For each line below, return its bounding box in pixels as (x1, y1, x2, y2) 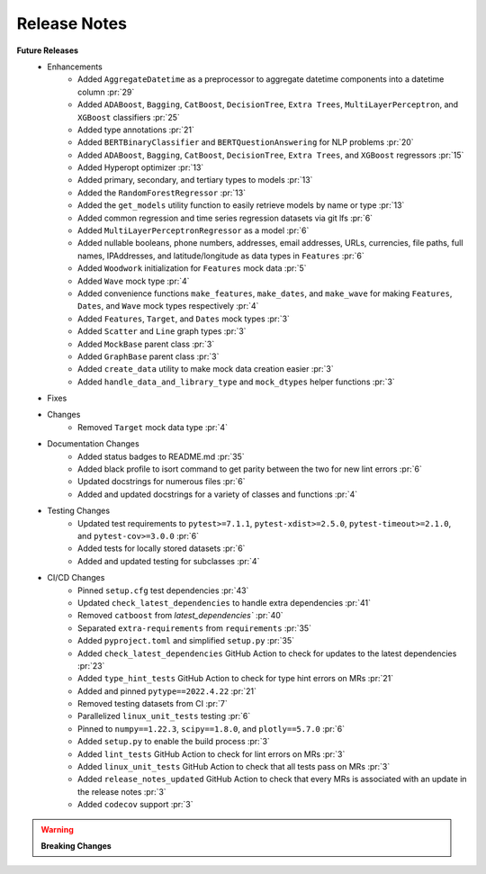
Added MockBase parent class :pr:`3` (77, 338, 215, 349)
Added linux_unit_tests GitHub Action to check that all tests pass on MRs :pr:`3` (77, 761, 391, 772)
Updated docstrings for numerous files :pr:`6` (77, 476, 246, 487)
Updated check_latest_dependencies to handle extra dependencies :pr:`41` (77, 597, 371, 608)
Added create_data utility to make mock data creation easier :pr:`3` (77, 364, 335, 374)
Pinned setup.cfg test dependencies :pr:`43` (77, 585, 249, 596)
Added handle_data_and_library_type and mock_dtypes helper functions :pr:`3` (77, 376, 395, 387)
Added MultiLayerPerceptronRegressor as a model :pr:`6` (77, 225, 310, 236)
